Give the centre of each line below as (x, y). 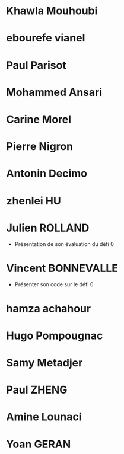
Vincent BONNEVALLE (62, 268)
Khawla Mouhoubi (52, 11)
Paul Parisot (36, 65)
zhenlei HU (34, 201)
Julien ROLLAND (48, 228)
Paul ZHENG (37, 390)
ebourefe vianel (46, 38)
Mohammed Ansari (54, 92)
